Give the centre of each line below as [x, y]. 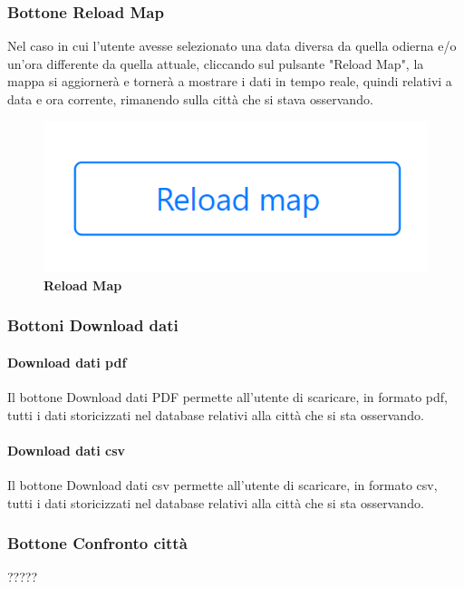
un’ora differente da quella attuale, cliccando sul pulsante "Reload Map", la [216, 63]
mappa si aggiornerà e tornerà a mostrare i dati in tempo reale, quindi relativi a [230, 81]
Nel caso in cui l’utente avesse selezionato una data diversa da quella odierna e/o [232, 46]
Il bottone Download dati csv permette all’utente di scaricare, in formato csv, [222, 484]
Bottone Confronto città [97, 543]
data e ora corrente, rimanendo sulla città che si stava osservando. [190, 99]
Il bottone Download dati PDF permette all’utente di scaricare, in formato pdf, [227, 396]
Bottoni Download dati [93, 325]
